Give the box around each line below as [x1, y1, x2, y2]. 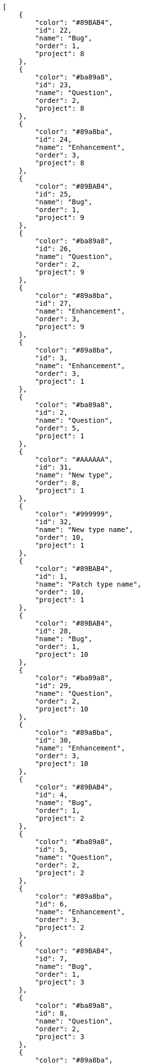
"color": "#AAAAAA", [35, 455, 113, 463]
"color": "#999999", [35, 510, 113, 518]
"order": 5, [35, 424, 80, 432]
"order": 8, [35, 479, 80, 487]
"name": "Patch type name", [35, 580, 142, 588]
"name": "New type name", [35, 526, 133, 533]
